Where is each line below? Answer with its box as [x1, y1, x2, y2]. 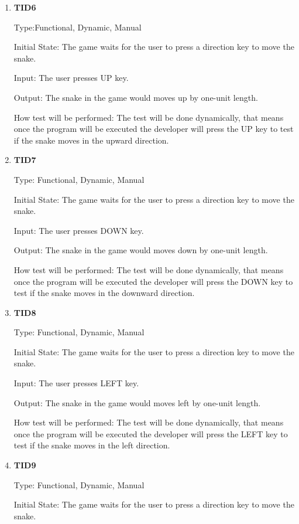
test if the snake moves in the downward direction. [13, 287, 195, 299]
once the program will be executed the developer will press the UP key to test [13, 123, 294, 135]
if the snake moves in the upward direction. [13, 134, 169, 146]
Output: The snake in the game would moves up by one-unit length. [13, 91, 258, 103]
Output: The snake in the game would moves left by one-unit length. [13, 396, 261, 409]
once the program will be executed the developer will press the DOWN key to [13, 275, 293, 287]
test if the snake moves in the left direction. [13, 439, 170, 451]
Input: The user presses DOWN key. [13, 224, 144, 236]
